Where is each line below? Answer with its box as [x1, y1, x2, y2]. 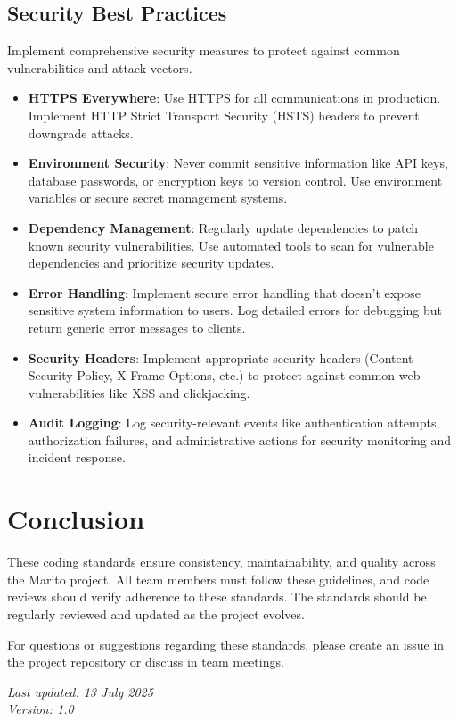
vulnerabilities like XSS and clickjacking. [28, 383, 250, 402]
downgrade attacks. [28, 123, 134, 142]
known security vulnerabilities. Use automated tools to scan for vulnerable [28, 236, 434, 254]
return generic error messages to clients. [28, 318, 246, 336]
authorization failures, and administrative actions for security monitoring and [28, 430, 452, 449]
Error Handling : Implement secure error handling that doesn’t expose [28, 283, 421, 302]
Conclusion [7, 501, 145, 537]
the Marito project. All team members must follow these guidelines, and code [7, 569, 429, 588]
